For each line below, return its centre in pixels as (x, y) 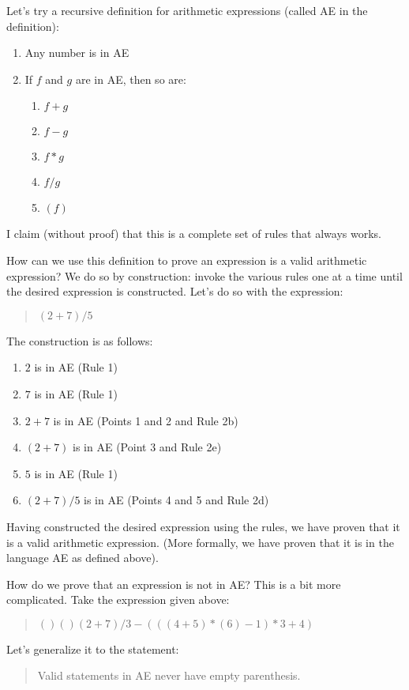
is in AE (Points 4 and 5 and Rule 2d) (176, 500)
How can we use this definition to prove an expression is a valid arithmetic (187, 260)
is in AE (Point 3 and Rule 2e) (147, 447)
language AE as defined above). (83, 558)
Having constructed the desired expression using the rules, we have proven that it (203, 526)
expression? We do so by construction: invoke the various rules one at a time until (204, 275)
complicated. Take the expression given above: (118, 600)
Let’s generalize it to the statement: (93, 649)
